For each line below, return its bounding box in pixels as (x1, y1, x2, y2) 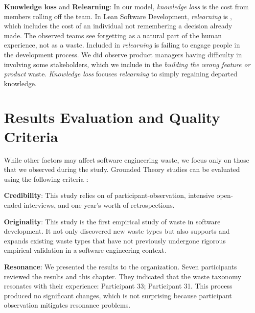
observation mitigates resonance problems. (4, 300, 131, 310)
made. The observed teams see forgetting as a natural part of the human (4, 30, 222, 40)
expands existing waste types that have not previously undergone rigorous (4, 235, 226, 245)
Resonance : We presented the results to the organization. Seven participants (4, 262, 237, 271)
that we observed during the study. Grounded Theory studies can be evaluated (4, 164, 240, 174)
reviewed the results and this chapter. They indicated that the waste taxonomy (4, 271, 241, 281)
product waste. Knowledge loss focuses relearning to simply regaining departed (4, 69, 238, 79)
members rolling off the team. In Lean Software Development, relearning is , (4, 11, 232, 21)
